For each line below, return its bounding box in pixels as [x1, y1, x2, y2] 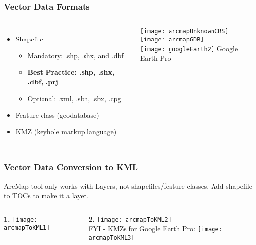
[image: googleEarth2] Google [140, 43, 238, 53]
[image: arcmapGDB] [140, 36, 204, 43]
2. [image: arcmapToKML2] [88, 213, 171, 224]
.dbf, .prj [27, 77, 58, 86]
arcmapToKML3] [88, 234, 135, 242]
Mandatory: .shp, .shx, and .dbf [27, 50, 124, 60]
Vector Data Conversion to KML [4, 161, 138, 173]
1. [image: [4, 213, 38, 224]
